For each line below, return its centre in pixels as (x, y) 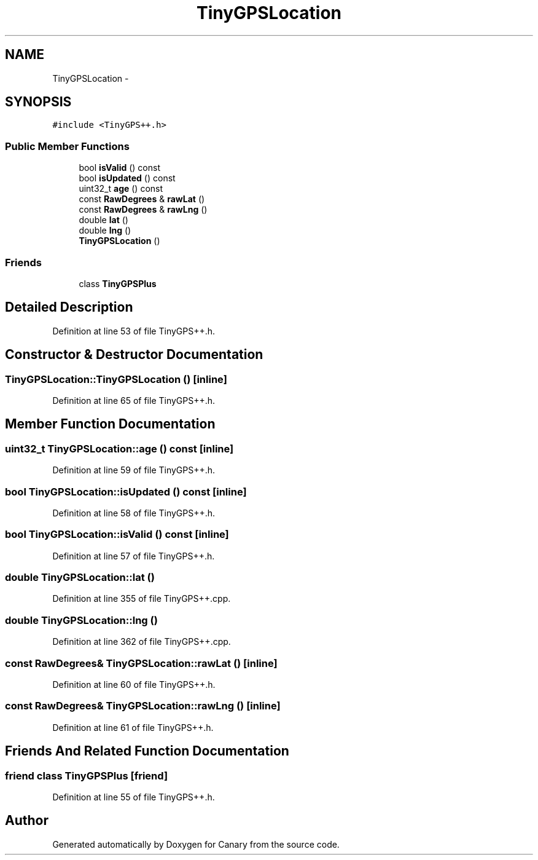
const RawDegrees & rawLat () (142, 199)
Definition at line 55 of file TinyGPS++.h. (134, 797)
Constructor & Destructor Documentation (134, 355)
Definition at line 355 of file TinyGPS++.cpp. (142, 599)
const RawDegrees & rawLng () (143, 210)
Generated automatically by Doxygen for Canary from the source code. (196, 844)
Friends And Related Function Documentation (147, 751)
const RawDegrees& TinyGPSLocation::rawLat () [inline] (141, 663)
